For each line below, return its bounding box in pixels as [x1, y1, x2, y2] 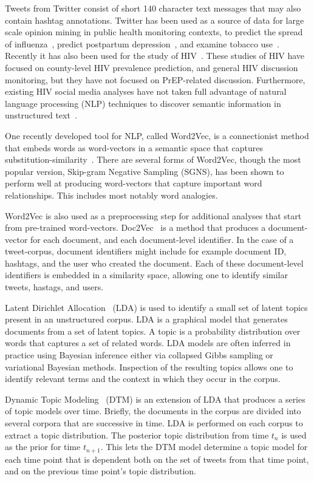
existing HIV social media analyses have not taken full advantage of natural [5, 85, 287, 98]
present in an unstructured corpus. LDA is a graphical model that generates [5, 313, 288, 326]
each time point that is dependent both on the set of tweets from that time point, [5, 452, 309, 465]
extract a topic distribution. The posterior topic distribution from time [5, 428, 269, 441]
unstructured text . [5, 109, 77, 121]
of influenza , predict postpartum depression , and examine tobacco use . [5, 37, 279, 50]
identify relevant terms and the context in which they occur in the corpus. [5, 372, 281, 385]
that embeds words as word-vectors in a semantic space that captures [5, 141, 263, 154]
